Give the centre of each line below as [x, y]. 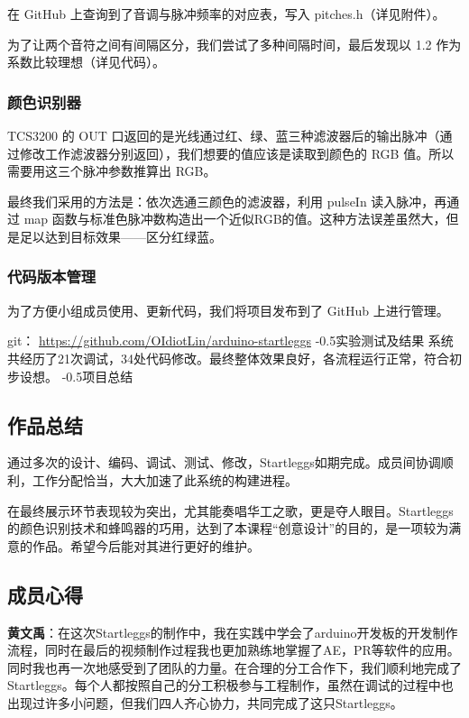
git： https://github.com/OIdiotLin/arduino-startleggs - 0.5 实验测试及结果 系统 [230, 341]
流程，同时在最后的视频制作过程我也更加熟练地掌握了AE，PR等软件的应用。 [234, 650]
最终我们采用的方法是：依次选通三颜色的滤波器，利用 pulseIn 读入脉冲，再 [227, 201]
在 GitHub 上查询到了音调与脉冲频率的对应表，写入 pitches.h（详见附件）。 [226, 14]
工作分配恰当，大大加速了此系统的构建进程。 [165, 479]
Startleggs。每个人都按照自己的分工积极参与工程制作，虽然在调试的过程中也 [230, 685]
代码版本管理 [52, 276]
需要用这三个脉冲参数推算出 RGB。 [112, 171]
